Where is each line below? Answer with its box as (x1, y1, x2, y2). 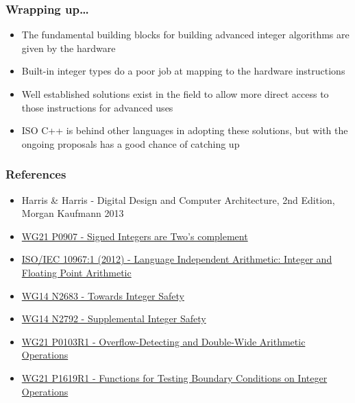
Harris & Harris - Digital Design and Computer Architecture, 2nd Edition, (21, 192, 335, 207)
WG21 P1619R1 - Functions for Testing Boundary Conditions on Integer (21, 370, 328, 385)
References (5, 166, 66, 183)
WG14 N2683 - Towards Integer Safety (21, 288, 184, 302)
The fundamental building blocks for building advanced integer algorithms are (21, 27, 350, 42)
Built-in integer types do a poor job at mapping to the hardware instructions (21, 64, 345, 78)
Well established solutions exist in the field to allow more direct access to (21, 87, 329, 101)
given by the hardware (21, 40, 116, 55)
